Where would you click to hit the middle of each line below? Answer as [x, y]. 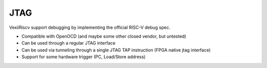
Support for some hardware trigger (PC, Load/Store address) [84, 57]
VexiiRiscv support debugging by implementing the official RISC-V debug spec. [90, 27]
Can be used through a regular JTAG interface [68, 43]
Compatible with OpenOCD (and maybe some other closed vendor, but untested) [104, 36]
